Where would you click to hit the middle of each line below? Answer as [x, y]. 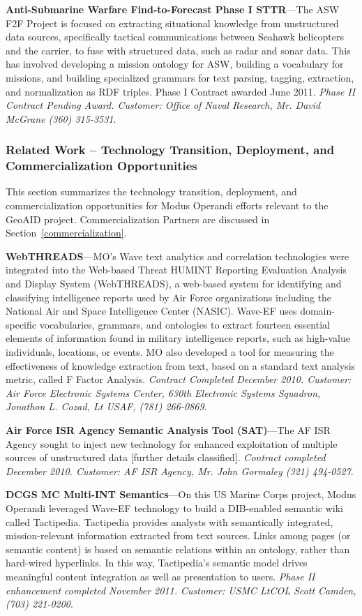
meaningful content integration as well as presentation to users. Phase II [160, 576]
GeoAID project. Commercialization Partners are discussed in [138, 219]
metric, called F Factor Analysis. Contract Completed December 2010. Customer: [179, 379]
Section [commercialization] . [66, 233]
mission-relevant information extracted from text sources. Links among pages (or [178, 535]
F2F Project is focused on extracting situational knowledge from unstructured [172, 23]
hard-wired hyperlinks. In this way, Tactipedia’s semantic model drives [157, 563]
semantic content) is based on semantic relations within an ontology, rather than [178, 549]
